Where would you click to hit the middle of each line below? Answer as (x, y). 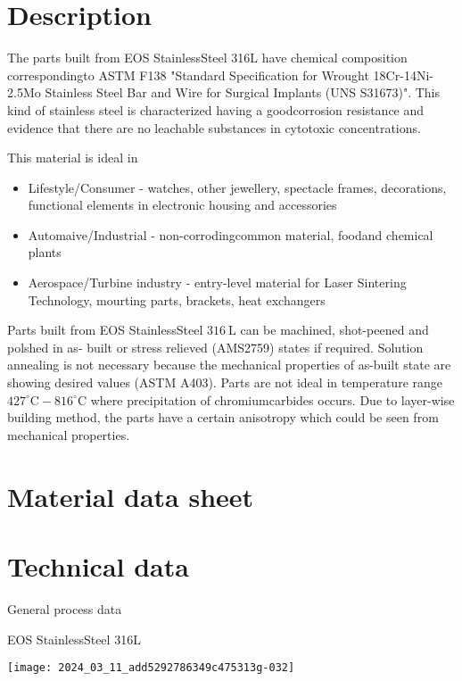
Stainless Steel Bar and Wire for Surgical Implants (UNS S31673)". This (243, 92)
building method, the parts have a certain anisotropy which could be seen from (223, 417)
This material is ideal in (73, 158)
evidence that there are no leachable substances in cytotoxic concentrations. (214, 127)
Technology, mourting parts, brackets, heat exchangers (177, 299)
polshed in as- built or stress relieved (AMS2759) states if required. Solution (215, 347)
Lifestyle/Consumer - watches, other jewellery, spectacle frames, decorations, (237, 187)
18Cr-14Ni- (403, 75)
